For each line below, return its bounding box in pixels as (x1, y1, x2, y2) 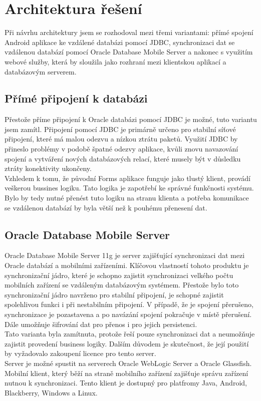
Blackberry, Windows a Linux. (5, 387, 98, 397)
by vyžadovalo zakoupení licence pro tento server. (5, 348, 156, 358)
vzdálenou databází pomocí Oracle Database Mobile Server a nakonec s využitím (5, 46, 253, 57)
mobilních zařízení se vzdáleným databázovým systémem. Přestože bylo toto (5, 279, 239, 290)
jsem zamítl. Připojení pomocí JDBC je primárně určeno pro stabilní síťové (5, 123, 236, 134)
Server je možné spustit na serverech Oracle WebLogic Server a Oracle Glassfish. (5, 357, 252, 368)
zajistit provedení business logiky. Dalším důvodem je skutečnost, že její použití (5, 338, 249, 348)
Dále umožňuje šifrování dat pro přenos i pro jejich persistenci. (5, 318, 197, 329)
